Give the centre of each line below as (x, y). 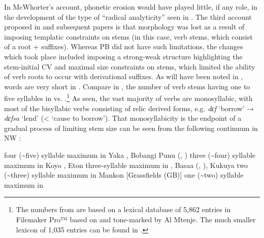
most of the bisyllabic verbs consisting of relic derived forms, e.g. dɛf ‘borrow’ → (129, 108)
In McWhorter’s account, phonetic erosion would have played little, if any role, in (131, 7)
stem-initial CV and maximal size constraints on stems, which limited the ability (130, 66)
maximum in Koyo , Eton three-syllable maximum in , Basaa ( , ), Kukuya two (126, 165)
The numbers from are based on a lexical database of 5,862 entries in (123, 209)
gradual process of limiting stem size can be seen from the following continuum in (131, 128)
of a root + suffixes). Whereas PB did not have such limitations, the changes (124, 46)
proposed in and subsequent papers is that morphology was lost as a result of (124, 27)
